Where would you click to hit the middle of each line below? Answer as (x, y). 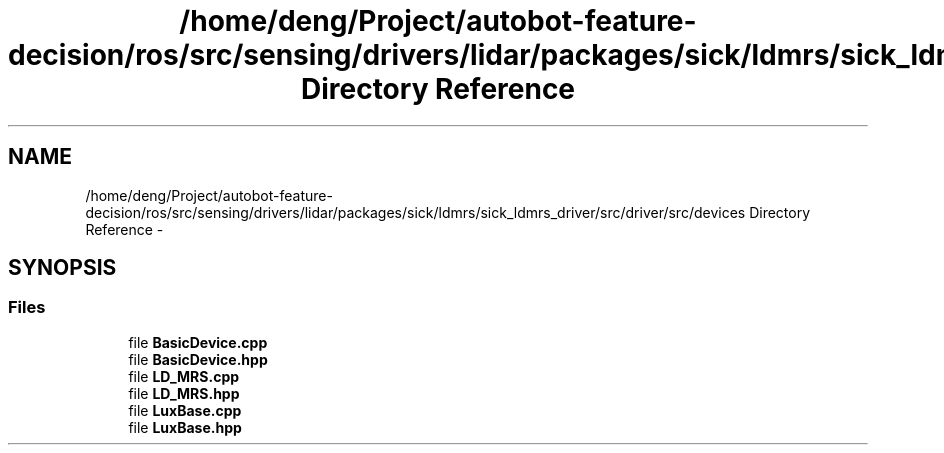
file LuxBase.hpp (185, 427)
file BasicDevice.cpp (198, 342)
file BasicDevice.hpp (198, 359)
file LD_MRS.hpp (184, 393)
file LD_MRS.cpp (184, 376)
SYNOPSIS (62, 268)
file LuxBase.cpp (185, 410)
